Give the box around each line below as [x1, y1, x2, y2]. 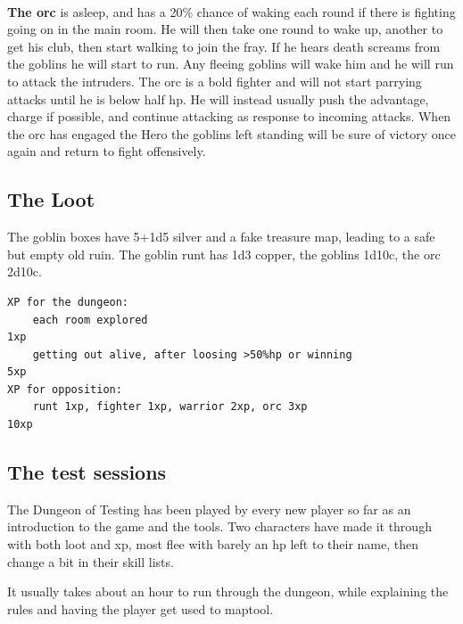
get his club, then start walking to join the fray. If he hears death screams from [7, 37, 441, 55]
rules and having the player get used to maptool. [7, 599, 274, 618]
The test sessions [7, 458, 167, 486]
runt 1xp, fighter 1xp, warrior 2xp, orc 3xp [32, 400, 308, 414]
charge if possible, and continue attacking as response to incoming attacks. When [7, 107, 451, 126]
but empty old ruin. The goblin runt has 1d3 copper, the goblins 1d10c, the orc [7, 244, 441, 263]
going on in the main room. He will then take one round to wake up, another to [7, 20, 443, 38]
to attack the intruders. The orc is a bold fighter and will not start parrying [7, 71, 422, 90]
